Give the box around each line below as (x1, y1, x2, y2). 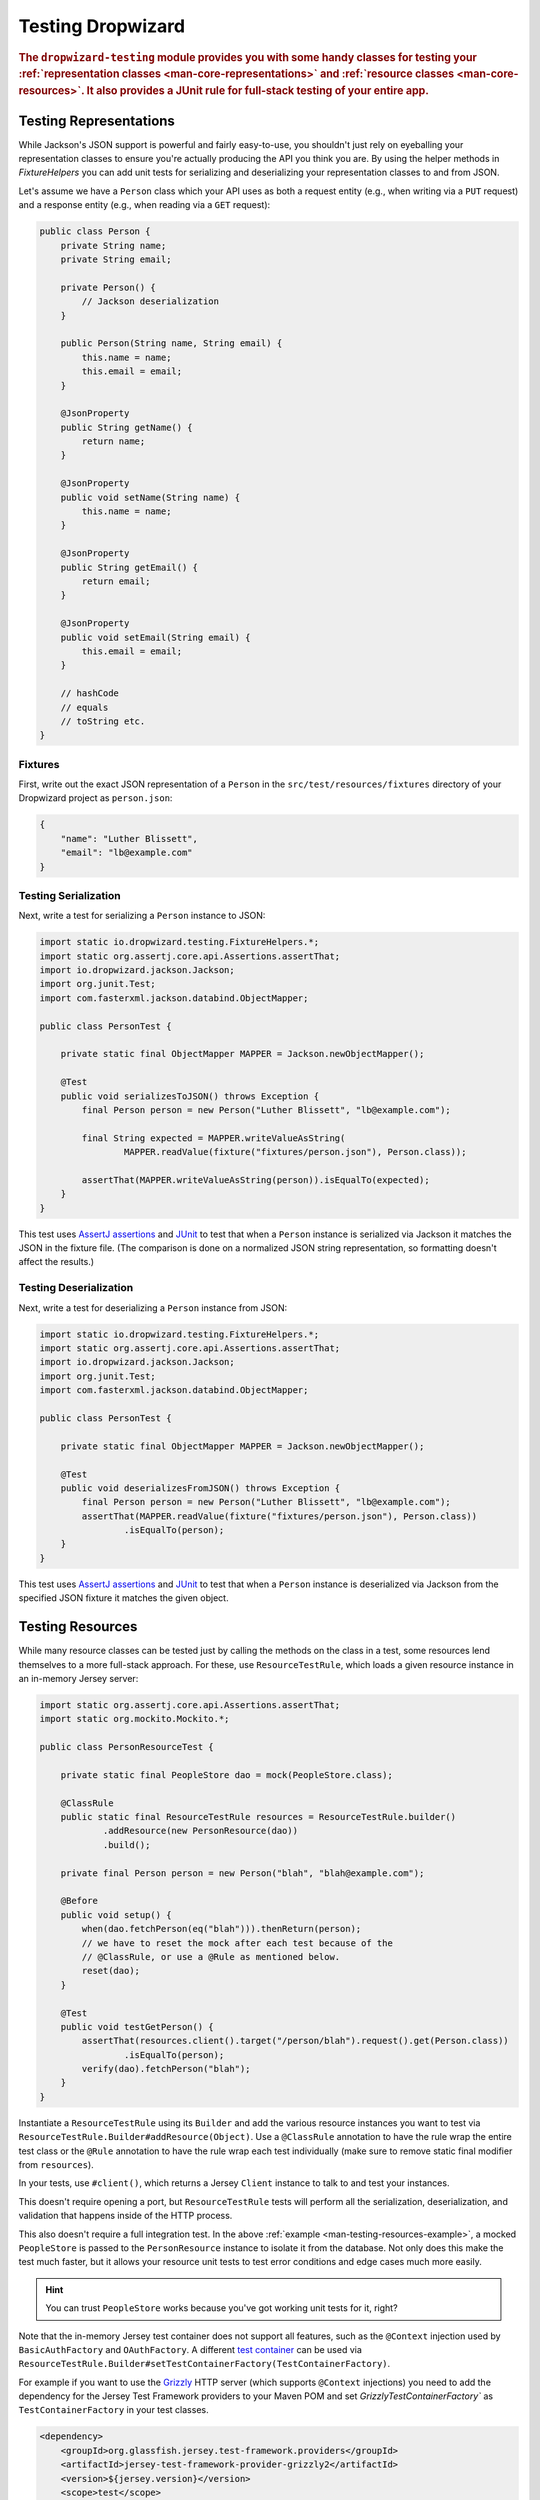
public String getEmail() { (60, 561, 199, 573)
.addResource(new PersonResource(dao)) (102, 1825, 299, 1837)
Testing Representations (18, 112, 175, 129)
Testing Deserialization (18, 1281, 134, 1295)
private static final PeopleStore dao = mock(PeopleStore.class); (60, 1769, 394, 1780)
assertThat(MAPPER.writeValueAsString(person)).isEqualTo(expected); (81, 1174, 430, 1185)
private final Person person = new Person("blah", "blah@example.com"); (60, 1867, 425, 1879)
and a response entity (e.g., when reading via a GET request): (18, 199, 271, 211)
